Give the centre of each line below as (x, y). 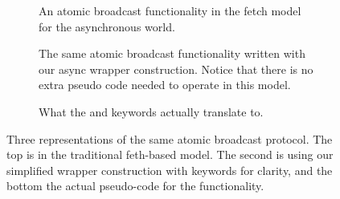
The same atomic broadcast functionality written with (172, 53)
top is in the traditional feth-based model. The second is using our (170, 154)
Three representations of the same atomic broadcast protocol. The (170, 138)
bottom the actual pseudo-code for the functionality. (135, 186)
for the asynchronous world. (107, 26)
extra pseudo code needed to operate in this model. (165, 85)
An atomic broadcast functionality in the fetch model (170, 10)
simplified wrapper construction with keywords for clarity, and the (170, 170)
